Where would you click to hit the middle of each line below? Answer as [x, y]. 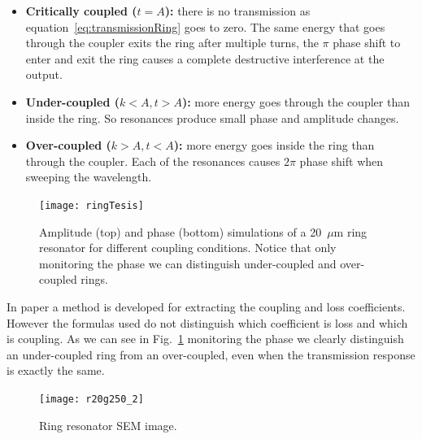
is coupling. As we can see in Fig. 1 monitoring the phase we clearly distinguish [205, 339]
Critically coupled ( [81, 11]
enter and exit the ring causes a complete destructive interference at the [205, 58]
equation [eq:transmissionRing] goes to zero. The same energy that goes [205, 26]
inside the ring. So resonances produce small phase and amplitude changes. [212, 117]
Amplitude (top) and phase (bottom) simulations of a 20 [181, 231]
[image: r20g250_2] [91, 399]
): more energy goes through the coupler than [296, 101]
